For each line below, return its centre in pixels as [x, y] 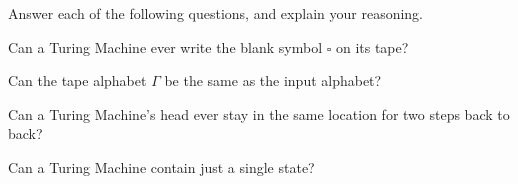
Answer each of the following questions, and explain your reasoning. [216, 13]
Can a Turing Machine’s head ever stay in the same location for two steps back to [259, 113]
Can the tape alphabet [77, 80]
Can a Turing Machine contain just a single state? [161, 166]
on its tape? [372, 46]
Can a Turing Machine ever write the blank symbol [165, 46]
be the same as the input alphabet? [273, 80]
